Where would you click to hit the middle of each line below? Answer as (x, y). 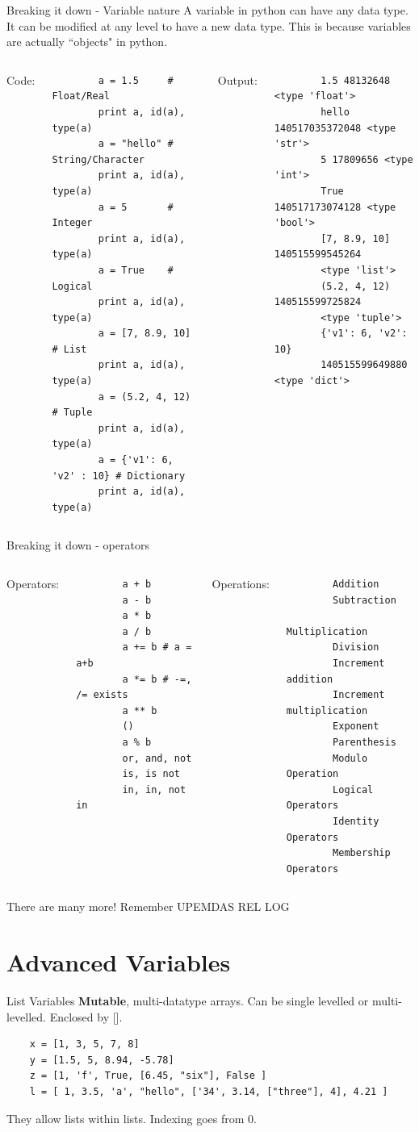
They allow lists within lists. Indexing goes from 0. (132, 1118)
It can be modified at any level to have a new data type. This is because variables (209, 25)
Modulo (350, 758)
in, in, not (154, 789)
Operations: (241, 583)
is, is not (151, 774)
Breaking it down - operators (78, 545)
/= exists (102, 695)
